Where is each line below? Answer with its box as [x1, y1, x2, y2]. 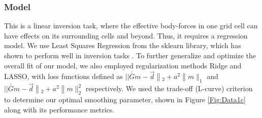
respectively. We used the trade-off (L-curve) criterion [85, 83, 253, 94]
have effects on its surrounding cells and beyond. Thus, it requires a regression [4, 30, 248, 41]
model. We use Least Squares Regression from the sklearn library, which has [4, 40, 241, 51]
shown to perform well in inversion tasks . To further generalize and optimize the [4, 50, 256, 60]
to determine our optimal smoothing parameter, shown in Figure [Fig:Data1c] [4, 94, 246, 105]
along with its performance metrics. [4, 104, 115, 114]
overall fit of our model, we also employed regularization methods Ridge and [4, 60, 242, 70]
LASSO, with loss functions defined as [4, 71, 123, 82]
